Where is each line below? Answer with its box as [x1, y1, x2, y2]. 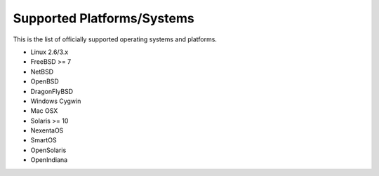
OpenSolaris [30, 146, 67, 154]
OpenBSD [30, 77, 59, 86]
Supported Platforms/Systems [13, 11, 194, 26]
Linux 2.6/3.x [30, 48, 69, 56]
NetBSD [30, 67, 54, 76]
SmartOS [30, 136, 57, 144]
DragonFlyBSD [30, 87, 74, 95]
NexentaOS [30, 126, 64, 135]
